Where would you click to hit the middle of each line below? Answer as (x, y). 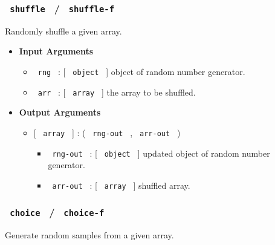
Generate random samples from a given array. (89, 235)
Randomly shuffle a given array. (63, 31)
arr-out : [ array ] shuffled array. (121, 185)
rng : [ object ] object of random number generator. (141, 71)
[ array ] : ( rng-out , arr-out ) (107, 132)
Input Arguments (56, 51)
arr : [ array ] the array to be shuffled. (117, 92)
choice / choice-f (57, 212)
